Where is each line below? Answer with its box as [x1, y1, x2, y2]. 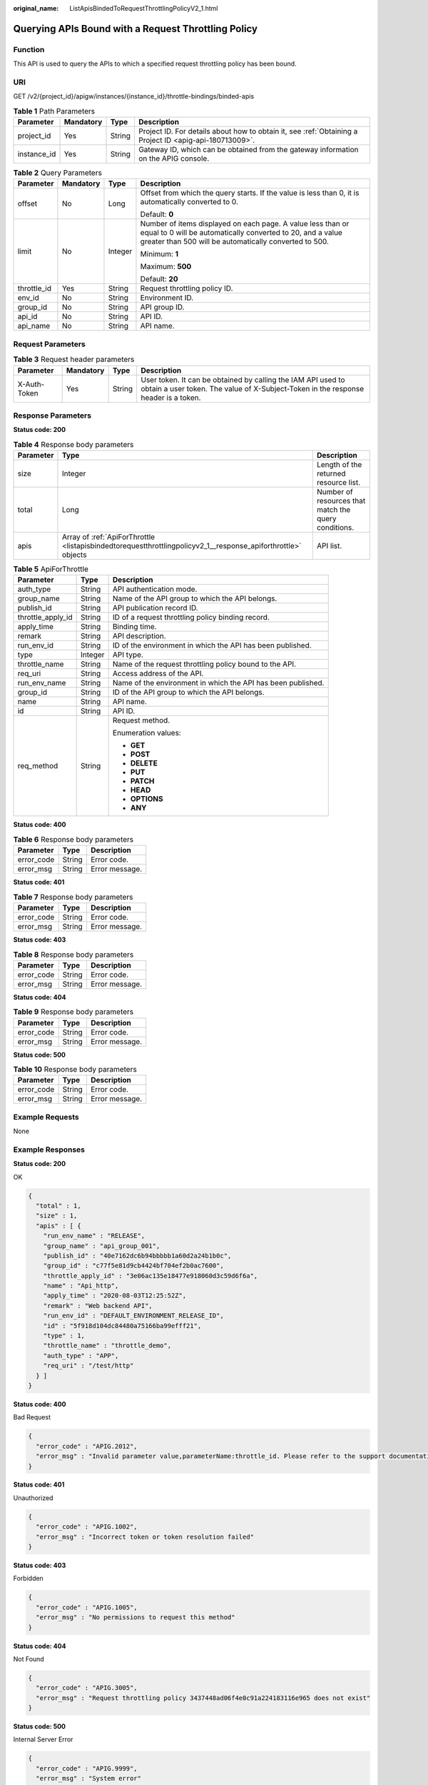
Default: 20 [140, 274, 178, 284]
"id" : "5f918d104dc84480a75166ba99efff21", [43, 1322, 202, 1329]
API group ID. [140, 302, 185, 312]
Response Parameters [13, 411, 92, 421]
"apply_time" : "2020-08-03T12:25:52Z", [43, 1292, 187, 1299]
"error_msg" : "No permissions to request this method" [36, 1614, 235, 1621]
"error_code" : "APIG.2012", [36, 1442, 138, 1450]
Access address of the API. [112, 668, 204, 678]
